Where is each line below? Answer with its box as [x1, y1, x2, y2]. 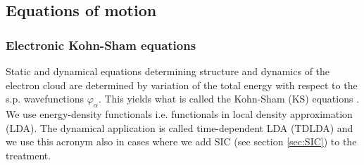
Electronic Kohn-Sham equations [6, 36, 196, 53]
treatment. [6, 147, 51, 162]
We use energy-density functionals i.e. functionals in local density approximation [6, 106, 353, 121]
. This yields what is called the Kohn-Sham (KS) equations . [98, 91, 360, 106]
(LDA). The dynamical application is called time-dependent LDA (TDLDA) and [6, 120, 353, 135]
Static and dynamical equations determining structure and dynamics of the [6, 64, 330, 78]
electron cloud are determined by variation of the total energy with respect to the [6, 77, 358, 92]
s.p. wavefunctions [6, 91, 84, 106]
